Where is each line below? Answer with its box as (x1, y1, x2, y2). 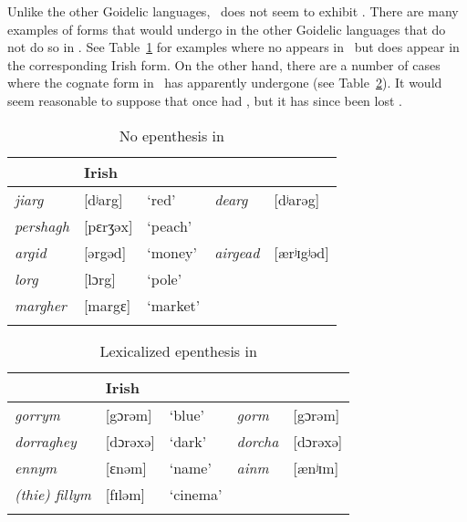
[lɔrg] (83, 267, 116, 289)
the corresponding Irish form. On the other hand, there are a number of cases (7, 55, 441, 74)
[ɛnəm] (105, 456, 147, 478)
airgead (214, 241, 260, 263)
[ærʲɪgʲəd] (274, 241, 329, 263)
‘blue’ (169, 403, 204, 425)
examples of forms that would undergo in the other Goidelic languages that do (7, 19, 446, 38)
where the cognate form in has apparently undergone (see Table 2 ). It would (7, 73, 442, 92)
